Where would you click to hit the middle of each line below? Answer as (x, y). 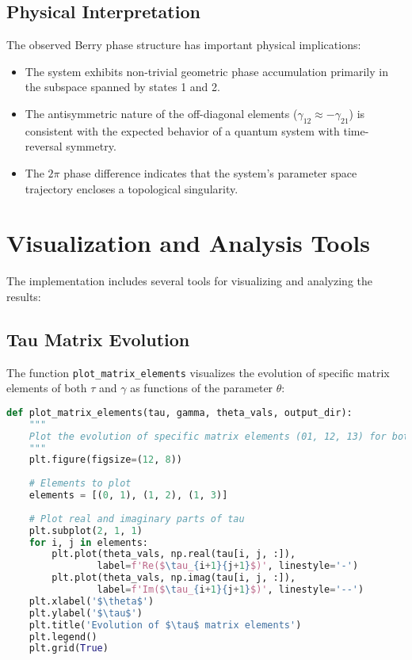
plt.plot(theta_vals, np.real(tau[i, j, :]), (174, 554)
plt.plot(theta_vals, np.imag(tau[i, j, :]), (174, 578)
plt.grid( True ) (69, 649)
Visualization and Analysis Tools (189, 243)
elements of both (47, 388)
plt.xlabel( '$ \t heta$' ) (92, 601)
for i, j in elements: (88, 542)
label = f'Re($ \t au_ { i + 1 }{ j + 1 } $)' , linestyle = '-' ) (228, 566)
